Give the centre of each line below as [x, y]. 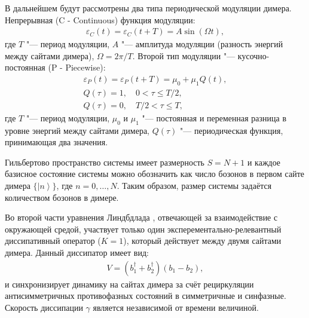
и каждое [264, 162]
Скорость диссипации [44, 307]
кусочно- [253, 55]
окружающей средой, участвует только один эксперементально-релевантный [143, 229]
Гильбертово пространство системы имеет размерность [105, 162]
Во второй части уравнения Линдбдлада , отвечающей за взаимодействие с [141, 217]
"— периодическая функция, [232, 130]
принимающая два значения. [56, 142]
